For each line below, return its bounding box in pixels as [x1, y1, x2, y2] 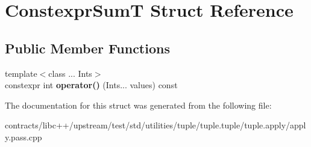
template [5, 67, 37, 79]
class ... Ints [48, 67, 92, 79]
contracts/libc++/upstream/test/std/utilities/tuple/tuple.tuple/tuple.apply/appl [5, 119, 306, 131]
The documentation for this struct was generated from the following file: [5, 98, 272, 111]
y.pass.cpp [5, 130, 42, 143]
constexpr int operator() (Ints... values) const [5, 79, 178, 91]
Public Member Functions [5, 38, 170, 57]
